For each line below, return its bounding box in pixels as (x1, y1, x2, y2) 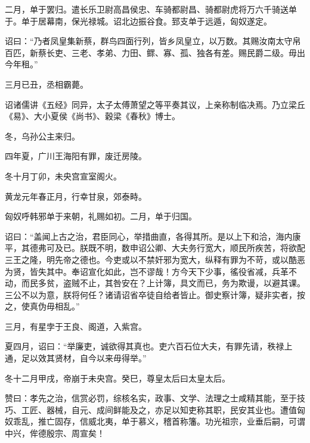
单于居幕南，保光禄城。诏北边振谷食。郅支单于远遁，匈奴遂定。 (21, 14, 272, 27)
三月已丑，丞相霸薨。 (5, 78, 88, 90)
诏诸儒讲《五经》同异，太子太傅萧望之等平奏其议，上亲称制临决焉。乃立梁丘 (5, 98, 305, 110)
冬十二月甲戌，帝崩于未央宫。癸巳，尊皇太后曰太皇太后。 (5, 371, 230, 384)
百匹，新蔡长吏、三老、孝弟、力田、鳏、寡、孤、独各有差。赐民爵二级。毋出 (5, 46, 305, 58)
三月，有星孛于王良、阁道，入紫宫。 (5, 320, 147, 332)
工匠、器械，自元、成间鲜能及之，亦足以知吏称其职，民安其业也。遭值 (21, 403, 297, 416)
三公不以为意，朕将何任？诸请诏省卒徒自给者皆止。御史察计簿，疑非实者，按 (5, 288, 305, 301)
